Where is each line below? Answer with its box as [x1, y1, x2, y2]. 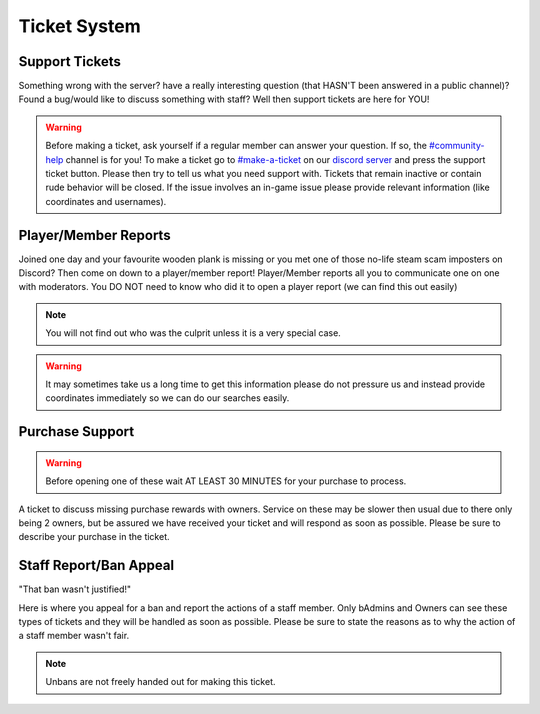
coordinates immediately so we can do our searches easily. [45, 392, 290, 404]
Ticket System [18, 15, 142, 37]
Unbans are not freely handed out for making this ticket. [45, 676, 276, 688]
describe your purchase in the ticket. [18, 531, 170, 543]
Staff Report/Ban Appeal [18, 557, 175, 574]
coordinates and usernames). [45, 195, 167, 207]
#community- [428, 140, 485, 152]
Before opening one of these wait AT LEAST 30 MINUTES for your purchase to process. [45, 475, 407, 487]
